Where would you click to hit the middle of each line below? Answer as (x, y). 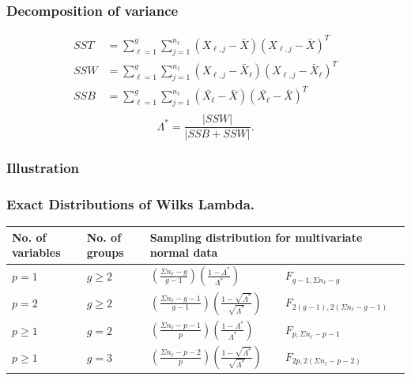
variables (36, 252)
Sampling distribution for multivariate (256, 237)
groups (105, 252)
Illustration (43, 168)
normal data (184, 252)
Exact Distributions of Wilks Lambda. (131, 204)
